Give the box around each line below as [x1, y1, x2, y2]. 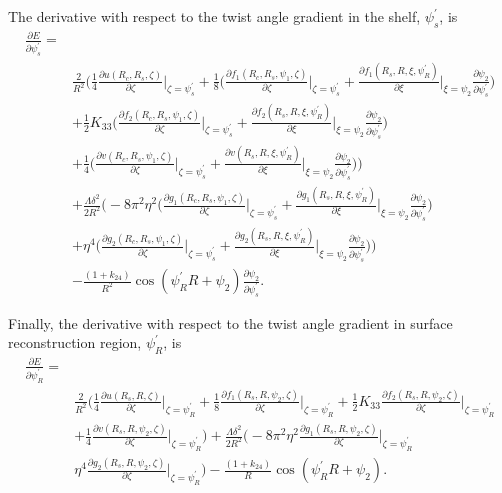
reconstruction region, [8, 332, 142, 353]
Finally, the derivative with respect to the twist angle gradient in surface [8, 312, 453, 333]
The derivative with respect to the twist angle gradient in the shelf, [8, 6, 421, 26]
